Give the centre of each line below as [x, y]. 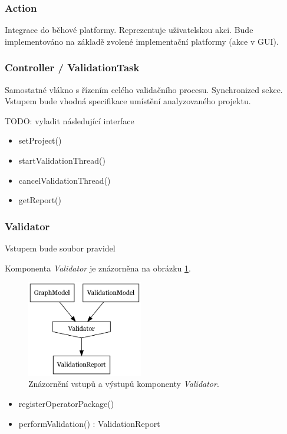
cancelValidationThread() [65, 180]
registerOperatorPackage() [66, 403]
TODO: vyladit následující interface [70, 120]
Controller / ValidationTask [72, 67]
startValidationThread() [62, 160]
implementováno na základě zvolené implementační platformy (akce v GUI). [142, 41]
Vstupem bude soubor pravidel [60, 248]
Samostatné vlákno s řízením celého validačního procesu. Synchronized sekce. [144, 89]
